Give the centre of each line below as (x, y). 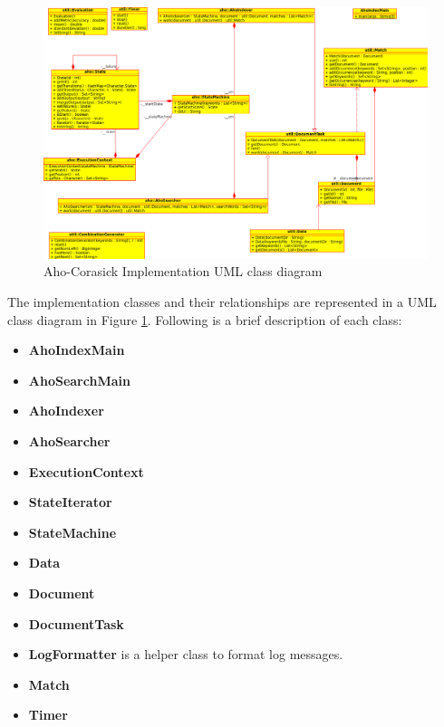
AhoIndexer (66, 411)
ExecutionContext (86, 471)
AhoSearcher (69, 440)
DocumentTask (76, 623)
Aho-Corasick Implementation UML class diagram (183, 271)
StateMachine (72, 532)
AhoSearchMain (79, 380)
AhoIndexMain (77, 350)
